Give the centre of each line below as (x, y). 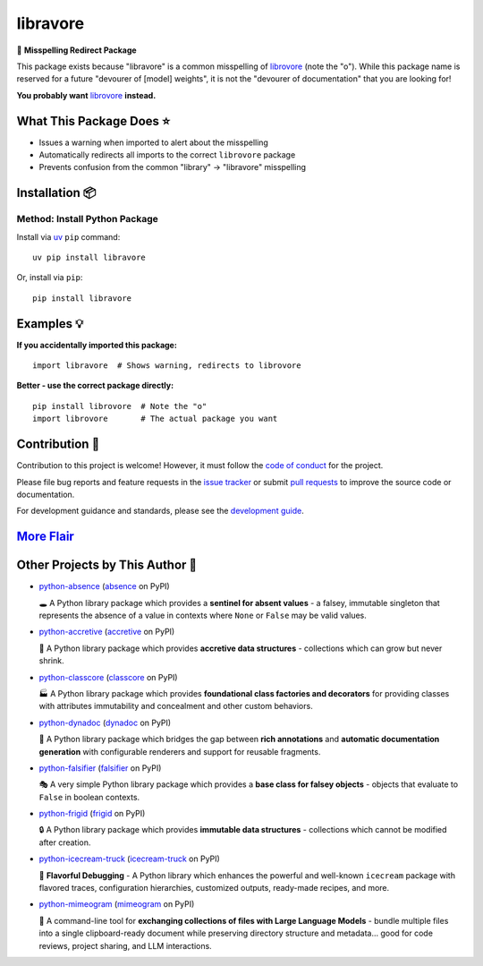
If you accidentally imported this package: (97, 345)
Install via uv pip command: (68, 236)
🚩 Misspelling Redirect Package (77, 50)
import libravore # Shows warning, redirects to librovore (167, 366)
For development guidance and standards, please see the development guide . (160, 511)
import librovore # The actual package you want (155, 419)
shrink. (51, 661)
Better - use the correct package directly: (95, 386)
